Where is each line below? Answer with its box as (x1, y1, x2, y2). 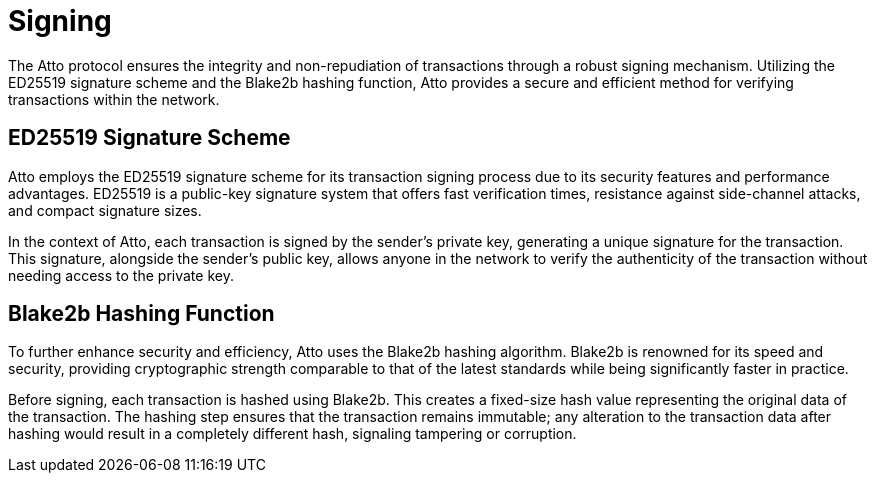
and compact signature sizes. (8, 201, 202, 219)
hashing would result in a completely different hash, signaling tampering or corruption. (8, 425, 577, 443)
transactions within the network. (8, 90, 220, 108)
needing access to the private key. (8, 266, 234, 284)
